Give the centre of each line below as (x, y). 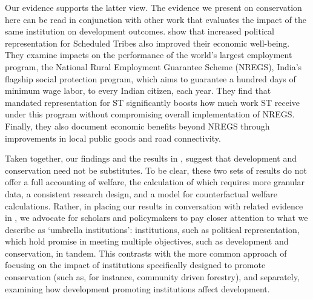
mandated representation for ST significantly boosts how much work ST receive (152, 102)
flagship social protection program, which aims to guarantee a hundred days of (150, 78)
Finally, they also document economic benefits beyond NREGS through (137, 126)
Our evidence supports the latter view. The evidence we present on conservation (153, 7)
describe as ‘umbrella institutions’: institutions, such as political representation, (152, 229)
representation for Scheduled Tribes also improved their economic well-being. (147, 43)
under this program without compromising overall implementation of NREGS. (150, 114)
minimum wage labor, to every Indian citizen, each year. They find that (138, 90)
